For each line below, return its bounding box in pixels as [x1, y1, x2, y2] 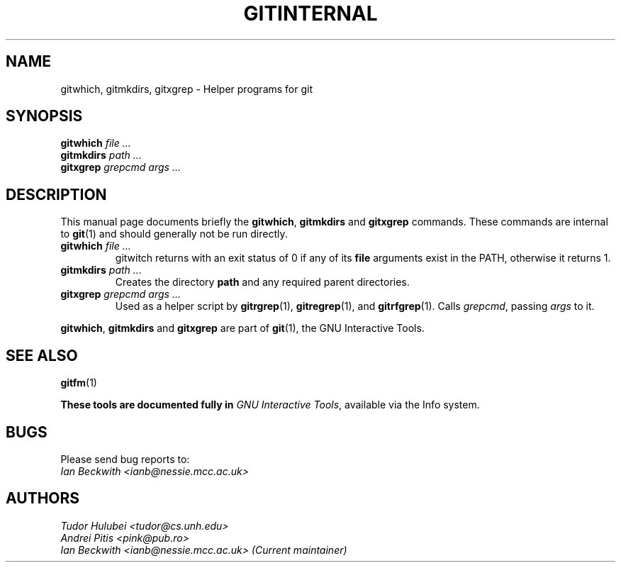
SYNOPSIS [6, 107, 83, 126]
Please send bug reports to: [60, 452, 190, 465]
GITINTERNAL [243, 1, 378, 26]
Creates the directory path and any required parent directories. [115, 276, 410, 289]
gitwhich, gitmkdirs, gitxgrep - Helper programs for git [60, 82, 313, 95]
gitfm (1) [60, 377, 97, 389]
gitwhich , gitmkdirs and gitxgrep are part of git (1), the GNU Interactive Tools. [60, 322, 425, 335]
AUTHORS [6, 489, 80, 508]
